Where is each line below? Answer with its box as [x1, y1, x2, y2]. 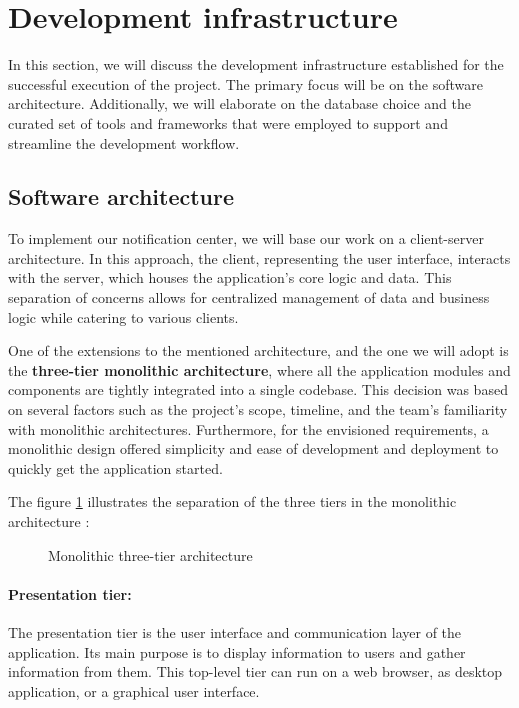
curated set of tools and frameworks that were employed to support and [8, 112, 448, 133]
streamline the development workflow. [8, 132, 240, 153]
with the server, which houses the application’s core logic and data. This [8, 267, 452, 288]
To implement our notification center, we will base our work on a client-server [8, 228, 484, 249]
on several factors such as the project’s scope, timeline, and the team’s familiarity [8, 399, 508, 420]
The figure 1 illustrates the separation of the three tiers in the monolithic [8, 491, 457, 512]
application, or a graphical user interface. [8, 680, 260, 701]
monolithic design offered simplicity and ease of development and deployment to [8, 438, 499, 459]
